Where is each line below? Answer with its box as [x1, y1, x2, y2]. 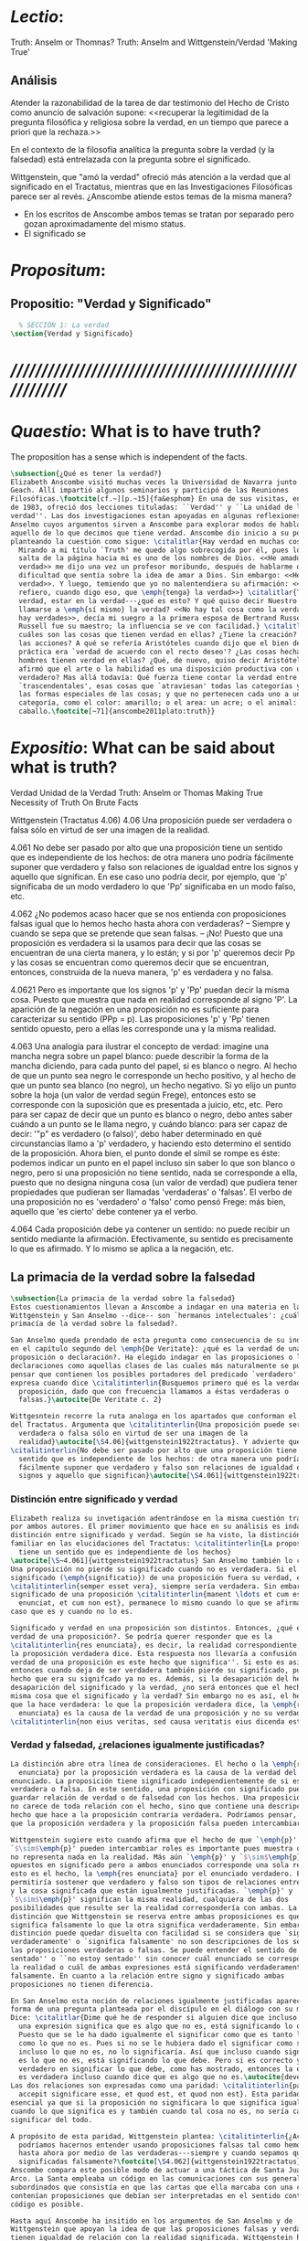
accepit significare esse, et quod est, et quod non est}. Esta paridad [18, 2090, 302, 2099]
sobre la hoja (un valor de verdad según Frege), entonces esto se [10, 1089, 257, 1100]
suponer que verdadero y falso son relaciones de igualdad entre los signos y [10, 861, 299, 872]
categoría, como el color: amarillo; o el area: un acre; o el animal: [18, 698, 298, 707]
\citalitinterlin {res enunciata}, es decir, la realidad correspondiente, [10, 1641, 302, 1650]
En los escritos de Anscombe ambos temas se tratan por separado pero [23, 208, 295, 219]
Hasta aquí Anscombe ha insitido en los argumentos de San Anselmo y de [10, 2216, 293, 2225]
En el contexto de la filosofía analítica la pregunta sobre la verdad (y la [10, 143, 275, 154]
